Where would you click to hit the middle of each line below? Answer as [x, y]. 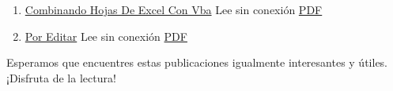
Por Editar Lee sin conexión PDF [106, 36]
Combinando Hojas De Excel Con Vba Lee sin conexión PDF [174, 9]
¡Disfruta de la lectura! [61, 77]
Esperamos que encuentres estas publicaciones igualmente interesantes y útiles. [197, 62]
